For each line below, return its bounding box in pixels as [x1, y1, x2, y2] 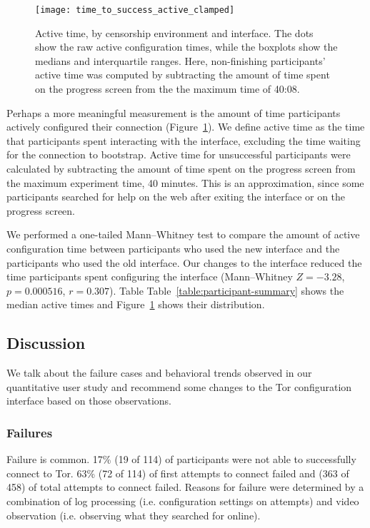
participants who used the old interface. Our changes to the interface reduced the [6, 255, 362, 270]
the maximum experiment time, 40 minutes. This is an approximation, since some [6, 175, 364, 190]
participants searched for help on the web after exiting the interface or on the [6, 189, 346, 204]
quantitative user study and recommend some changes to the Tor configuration [6, 379, 352, 394]
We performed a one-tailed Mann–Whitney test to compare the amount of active [6, 227, 360, 242]
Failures [6, 423, 53, 441]
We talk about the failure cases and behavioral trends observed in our [6, 365, 312, 380]
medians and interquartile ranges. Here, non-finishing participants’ [35, 53, 326, 68]
